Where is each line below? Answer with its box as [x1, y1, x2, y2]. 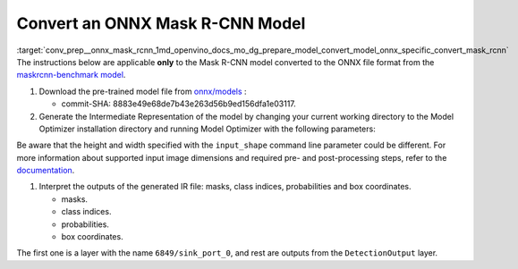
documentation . [16, 165, 75, 176]
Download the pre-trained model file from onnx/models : [38, 86, 247, 97]
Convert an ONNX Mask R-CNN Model [16, 13, 306, 33]
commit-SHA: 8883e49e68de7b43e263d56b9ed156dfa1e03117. [61, 98, 297, 109]
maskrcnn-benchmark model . [16, 70, 126, 80]
